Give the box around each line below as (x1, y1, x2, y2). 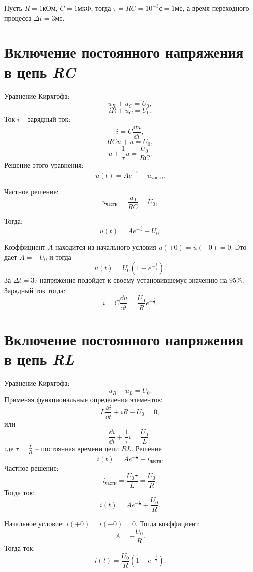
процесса (4, 12, 32, 23)
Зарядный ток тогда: (4, 284, 66, 295)
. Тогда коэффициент (135, 518, 199, 529)
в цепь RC (4, 61, 76, 82)
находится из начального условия (55, 242, 156, 252)
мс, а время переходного (175, 3, 249, 13)
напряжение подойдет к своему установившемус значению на (40, 275, 227, 285)
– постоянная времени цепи (35, 443, 119, 454)
